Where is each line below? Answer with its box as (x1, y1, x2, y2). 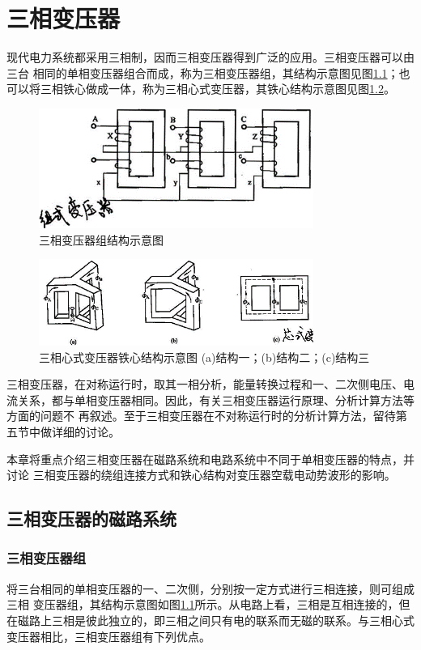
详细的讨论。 (51, 423, 120, 440)
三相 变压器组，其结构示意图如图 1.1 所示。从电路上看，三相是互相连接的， (6, 596, 399, 613)
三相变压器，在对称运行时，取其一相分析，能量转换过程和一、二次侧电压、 (6, 376, 403, 393)
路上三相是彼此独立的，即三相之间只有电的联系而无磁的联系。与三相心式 (28, 611, 415, 628)
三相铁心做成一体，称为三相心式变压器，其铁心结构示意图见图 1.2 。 (40, 80, 395, 97)
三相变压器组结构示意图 (39, 231, 164, 248)
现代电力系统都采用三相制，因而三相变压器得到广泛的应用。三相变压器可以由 (6, 49, 415, 66)
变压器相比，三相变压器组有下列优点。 (6, 627, 210, 644)
